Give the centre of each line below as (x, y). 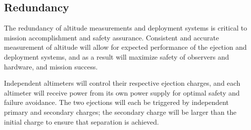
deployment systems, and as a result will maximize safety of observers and (117, 56)
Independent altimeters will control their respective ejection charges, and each (122, 83)
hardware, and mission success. (51, 66)
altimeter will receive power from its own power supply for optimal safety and (122, 92)
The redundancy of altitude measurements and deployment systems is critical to (125, 28)
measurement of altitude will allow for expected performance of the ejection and (125, 47)
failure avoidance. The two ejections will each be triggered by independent (117, 102)
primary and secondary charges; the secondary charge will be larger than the (120, 112)
